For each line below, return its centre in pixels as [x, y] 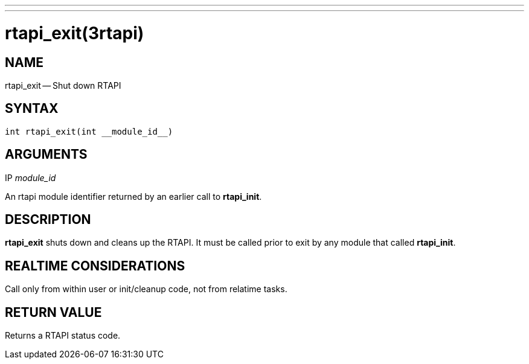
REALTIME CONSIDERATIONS [95, 266]
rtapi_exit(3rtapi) [75, 33]
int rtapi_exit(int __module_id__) [89, 131]
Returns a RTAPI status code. [63, 336]
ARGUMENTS [46, 155]
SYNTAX [32, 109]
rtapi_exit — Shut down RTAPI [63, 85]
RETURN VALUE [53, 312]
